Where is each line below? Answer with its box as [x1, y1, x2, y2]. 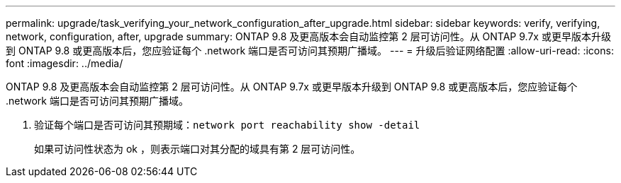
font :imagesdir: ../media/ [6, 57, 123, 69]
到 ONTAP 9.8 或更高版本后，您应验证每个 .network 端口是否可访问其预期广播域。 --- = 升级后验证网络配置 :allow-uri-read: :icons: [6, 45, 614, 57]
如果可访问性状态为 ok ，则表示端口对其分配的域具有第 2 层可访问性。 [34, 143, 361, 155]
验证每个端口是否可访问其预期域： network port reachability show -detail [34, 119, 420, 131]
